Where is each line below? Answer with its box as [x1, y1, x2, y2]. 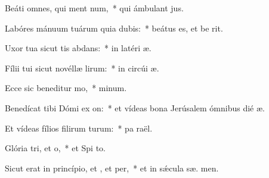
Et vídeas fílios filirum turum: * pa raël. [5, 121, 153, 134]
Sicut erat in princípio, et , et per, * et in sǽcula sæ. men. [5, 161, 219, 174]
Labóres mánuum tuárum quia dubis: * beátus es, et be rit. [5, 21, 223, 34]
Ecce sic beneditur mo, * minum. [5, 82, 127, 94]
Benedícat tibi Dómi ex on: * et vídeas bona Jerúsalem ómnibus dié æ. [5, 101, 265, 114]
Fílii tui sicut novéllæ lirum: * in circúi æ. [5, 61, 159, 74]
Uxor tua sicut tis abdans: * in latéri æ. [5, 42, 151, 54]
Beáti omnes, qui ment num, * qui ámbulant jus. [5, 2, 184, 14]
